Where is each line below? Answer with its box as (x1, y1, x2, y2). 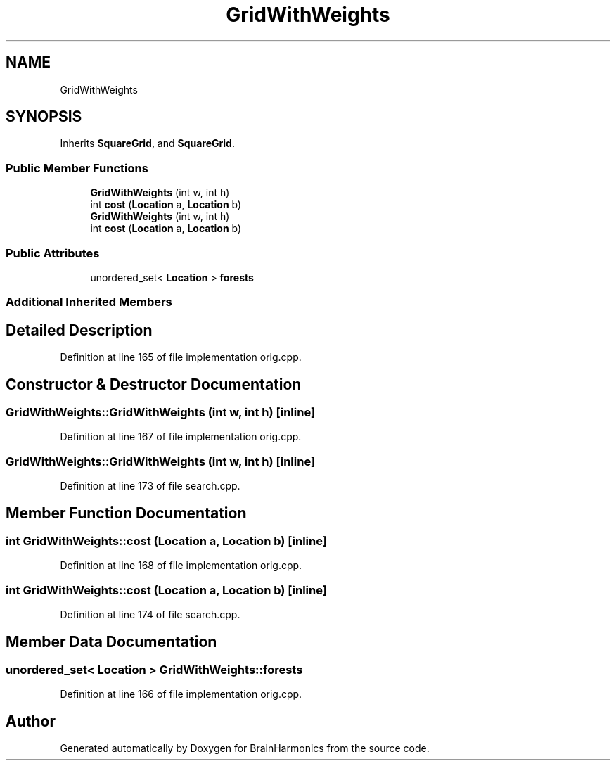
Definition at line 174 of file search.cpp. (60, 608, 240, 621)
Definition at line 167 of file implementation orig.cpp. (60, 430, 302, 443)
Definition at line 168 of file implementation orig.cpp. (60, 559, 302, 572)
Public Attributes (6, 245, 100, 260)
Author (6, 712, 56, 730)
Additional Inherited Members (6, 295, 172, 309)
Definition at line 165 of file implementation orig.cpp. (60, 351, 302, 364)
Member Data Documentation (6, 632, 217, 651)
